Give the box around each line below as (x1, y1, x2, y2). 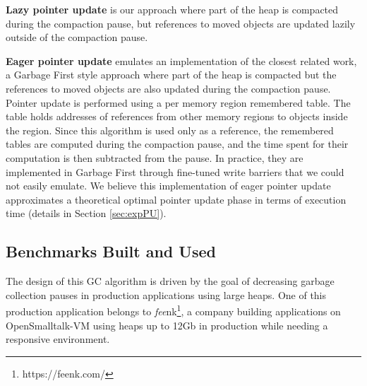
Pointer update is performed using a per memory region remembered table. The (6, 95, 351, 110)
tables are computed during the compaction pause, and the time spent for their (6, 136, 349, 151)
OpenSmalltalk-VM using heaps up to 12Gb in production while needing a (6, 317, 328, 332)
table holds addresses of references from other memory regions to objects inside (6, 109, 348, 124)
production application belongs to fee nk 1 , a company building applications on (6, 302, 341, 318)
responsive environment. (6, 332, 110, 346)
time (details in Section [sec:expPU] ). (6, 206, 167, 221)
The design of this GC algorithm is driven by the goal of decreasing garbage (6, 274, 335, 288)
